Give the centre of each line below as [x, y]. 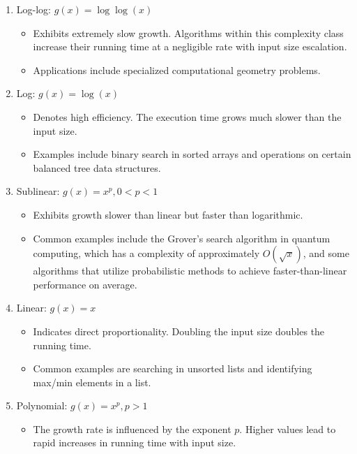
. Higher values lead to [288, 429]
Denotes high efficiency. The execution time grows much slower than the [187, 116]
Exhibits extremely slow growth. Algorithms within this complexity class [188, 32]
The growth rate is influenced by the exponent [132, 429]
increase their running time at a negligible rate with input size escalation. [190, 46]
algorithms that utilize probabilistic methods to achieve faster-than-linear [190, 271]
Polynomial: [42, 405]
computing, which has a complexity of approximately [146, 253]
